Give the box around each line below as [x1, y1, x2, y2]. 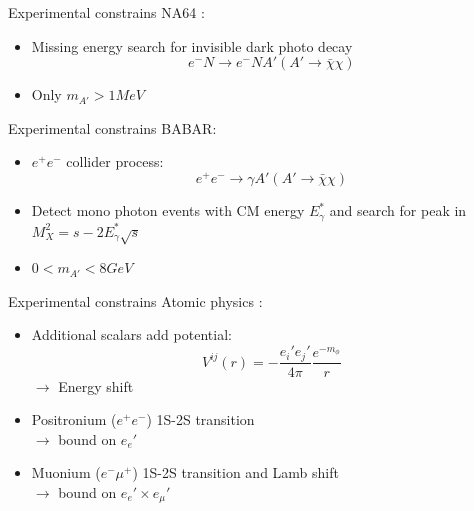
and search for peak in [329, 200, 467, 221]
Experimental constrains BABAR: [8, 117, 217, 138]
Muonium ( [31, 462, 101, 483]
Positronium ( [31, 409, 117, 430]
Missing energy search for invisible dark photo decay [31, 35, 353, 56]
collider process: [66, 151, 164, 172]
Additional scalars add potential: [31, 324, 232, 345]
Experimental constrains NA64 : [8, 2, 205, 22]
